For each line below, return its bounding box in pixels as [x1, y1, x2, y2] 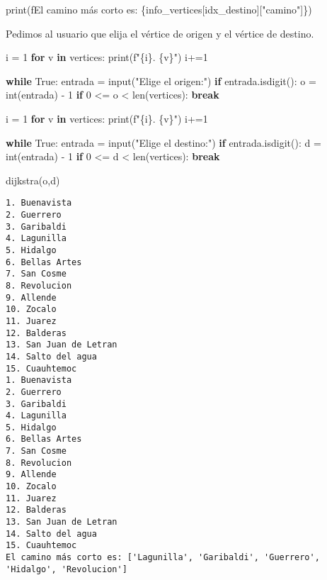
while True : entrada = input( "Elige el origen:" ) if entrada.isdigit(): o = [6, 73, 316, 88]
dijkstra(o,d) [6, 172, 60, 187]
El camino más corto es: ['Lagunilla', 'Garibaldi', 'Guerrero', [6, 552, 320, 563]
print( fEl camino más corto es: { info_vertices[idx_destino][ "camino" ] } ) [6, 2, 312, 16]
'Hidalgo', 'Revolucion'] [6, 564, 127, 574]
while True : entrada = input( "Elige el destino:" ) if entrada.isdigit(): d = [6, 135, 321, 150]
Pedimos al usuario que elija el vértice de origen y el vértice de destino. [6, 26, 314, 40]
